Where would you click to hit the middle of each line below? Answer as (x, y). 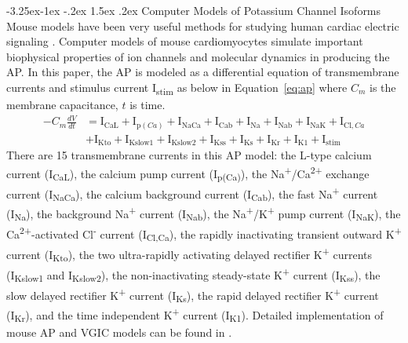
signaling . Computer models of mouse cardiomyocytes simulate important (185, 41)
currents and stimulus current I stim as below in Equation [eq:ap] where (177, 88)
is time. (148, 105)
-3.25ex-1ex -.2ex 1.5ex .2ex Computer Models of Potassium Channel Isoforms (194, 10)
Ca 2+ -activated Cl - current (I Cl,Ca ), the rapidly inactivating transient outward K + (204, 234)
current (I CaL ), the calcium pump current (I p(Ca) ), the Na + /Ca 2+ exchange (188, 173)
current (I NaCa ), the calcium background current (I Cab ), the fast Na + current (192, 193)
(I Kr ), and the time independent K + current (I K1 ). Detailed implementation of (195, 315)
